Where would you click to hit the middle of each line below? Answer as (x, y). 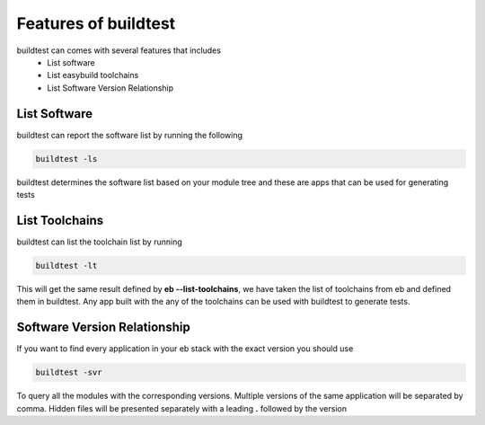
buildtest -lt (66, 266)
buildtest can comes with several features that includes (119, 50)
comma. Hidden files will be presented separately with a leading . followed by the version (182, 408)
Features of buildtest (96, 23)
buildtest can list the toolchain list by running (100, 242)
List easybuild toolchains (93, 75)
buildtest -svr (69, 372)
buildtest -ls (66, 159)
